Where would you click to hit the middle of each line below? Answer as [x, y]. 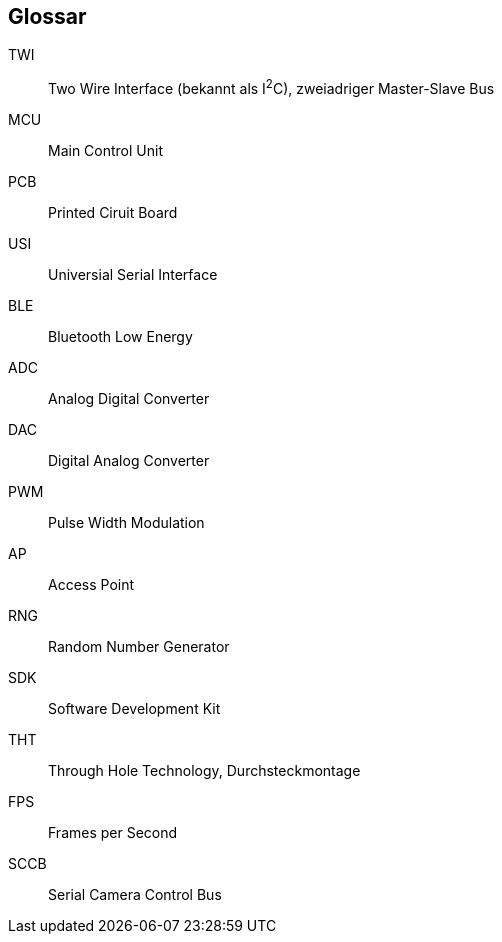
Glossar [47, 16]
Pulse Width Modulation [126, 523]
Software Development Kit [134, 709]
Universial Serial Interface [133, 275]
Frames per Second [113, 833]
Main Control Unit [106, 151]
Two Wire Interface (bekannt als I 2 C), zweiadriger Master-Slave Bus [271, 87]
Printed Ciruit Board [113, 213]
